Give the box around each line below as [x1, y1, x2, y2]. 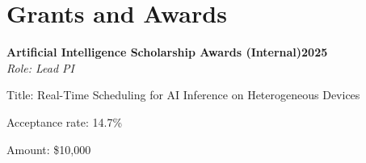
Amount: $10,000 [6, 140, 91, 157]
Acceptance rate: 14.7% [6, 113, 123, 130]
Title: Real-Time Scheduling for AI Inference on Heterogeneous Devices [6, 86, 360, 103]
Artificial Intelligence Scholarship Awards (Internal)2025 [6, 44, 328, 61]
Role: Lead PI [6, 59, 74, 76]
